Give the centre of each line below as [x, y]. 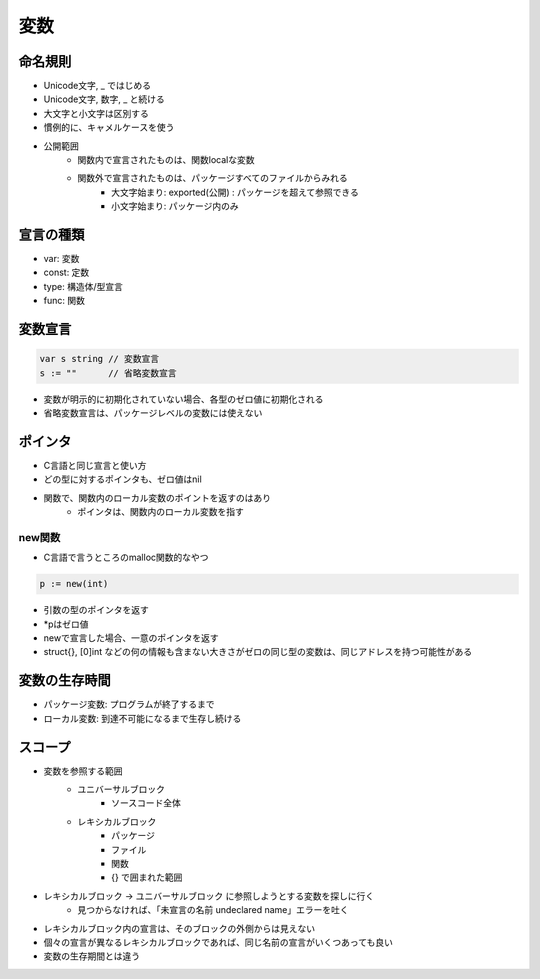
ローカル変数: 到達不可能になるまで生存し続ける [142, 718]
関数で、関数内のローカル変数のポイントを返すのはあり [157, 497]
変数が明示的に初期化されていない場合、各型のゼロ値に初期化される [183, 399]
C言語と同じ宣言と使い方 [95, 465]
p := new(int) [74, 584]
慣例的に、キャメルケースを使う [109, 127]
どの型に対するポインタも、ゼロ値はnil [122, 479]
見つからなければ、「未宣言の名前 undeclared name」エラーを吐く [213, 910]
